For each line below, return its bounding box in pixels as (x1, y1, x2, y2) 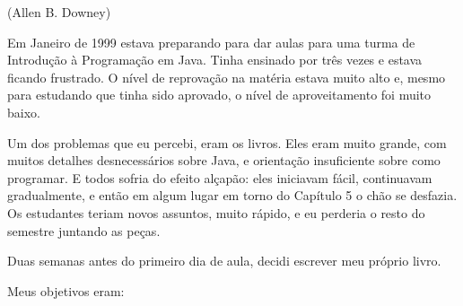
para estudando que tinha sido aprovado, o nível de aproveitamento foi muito (7, 85, 432, 104)
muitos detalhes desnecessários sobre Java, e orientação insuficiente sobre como (7, 151, 441, 170)
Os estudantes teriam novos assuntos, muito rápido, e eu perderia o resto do (7, 203, 425, 222)
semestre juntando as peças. (7, 221, 161, 240)
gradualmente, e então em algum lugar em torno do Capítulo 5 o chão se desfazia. (7, 186, 458, 205)
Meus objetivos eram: (7, 281, 125, 300)
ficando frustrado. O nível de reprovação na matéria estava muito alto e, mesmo (7, 67, 446, 86)
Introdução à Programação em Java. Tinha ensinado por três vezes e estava (7, 50, 423, 69)
